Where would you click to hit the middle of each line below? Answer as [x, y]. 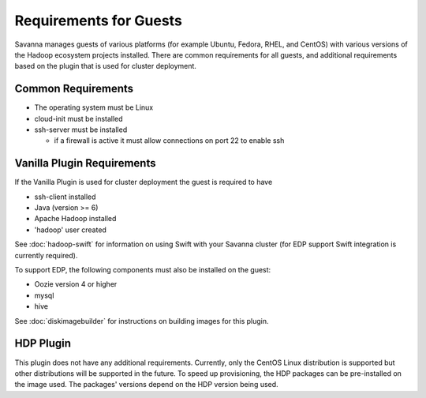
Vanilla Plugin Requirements [85, 163]
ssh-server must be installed [81, 130]
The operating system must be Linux [94, 107]
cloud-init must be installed [78, 118]
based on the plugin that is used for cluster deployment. [106, 66]
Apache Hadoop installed [75, 219]
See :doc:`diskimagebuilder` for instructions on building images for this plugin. [142, 321]
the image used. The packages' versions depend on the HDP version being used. [147, 385]
